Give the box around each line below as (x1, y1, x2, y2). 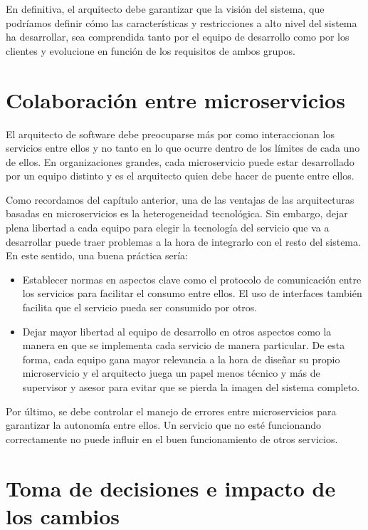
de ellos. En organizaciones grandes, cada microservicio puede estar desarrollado (6, 154, 354, 169)
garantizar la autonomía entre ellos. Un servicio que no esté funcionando (6, 417, 321, 432)
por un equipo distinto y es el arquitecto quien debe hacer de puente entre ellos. (6, 168, 354, 183)
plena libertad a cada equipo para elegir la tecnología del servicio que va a (6, 220, 330, 235)
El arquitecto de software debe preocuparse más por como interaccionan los (6, 126, 335, 141)
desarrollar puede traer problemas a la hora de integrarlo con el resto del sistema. (6, 234, 361, 249)
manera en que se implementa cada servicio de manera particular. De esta (22, 338, 345, 353)
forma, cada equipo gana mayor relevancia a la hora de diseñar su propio (22, 351, 340, 366)
